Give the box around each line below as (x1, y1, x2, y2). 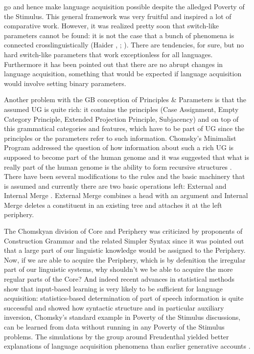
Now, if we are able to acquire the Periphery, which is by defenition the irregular (4, 254, 246, 265)
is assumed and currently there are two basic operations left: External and (4, 180, 227, 191)
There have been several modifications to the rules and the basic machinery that (4, 171, 245, 181)
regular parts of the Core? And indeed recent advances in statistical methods (4, 274, 235, 284)
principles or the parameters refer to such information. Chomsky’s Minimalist (4, 133, 236, 143)
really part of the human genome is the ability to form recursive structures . (4, 161, 232, 172)
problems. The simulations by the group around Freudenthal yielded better (4, 331, 229, 341)
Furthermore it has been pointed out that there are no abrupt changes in (4, 59, 223, 69)
